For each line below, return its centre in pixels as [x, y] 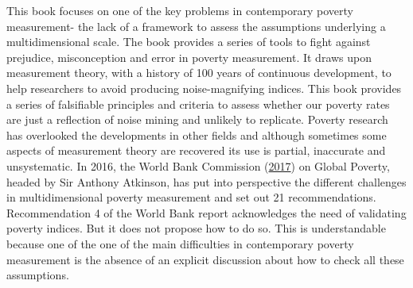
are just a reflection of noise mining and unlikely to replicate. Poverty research [197, 119]
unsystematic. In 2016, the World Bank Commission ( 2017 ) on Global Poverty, [198, 165]
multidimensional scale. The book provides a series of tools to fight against [189, 42]
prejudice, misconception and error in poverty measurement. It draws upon [189, 57]
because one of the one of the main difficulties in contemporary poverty [180, 243]
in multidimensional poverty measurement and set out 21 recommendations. [191, 197]
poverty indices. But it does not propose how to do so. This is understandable [196, 228]
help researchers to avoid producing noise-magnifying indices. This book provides [204, 88]
